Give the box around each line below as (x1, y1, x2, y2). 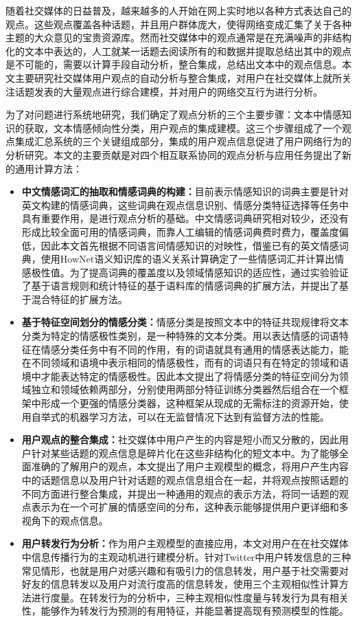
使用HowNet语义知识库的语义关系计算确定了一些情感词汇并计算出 (41, 252, 335, 266)
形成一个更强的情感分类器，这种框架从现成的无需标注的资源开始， (41, 396, 339, 410)
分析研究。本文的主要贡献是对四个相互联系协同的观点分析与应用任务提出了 (5, 147, 342, 162)
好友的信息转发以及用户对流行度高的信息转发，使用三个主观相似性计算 (21, 577, 339, 591)
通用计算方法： (14, 161, 82, 175)
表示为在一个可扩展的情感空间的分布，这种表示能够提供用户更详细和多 (31, 500, 349, 514)
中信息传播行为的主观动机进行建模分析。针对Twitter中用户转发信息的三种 (21, 549, 352, 564)
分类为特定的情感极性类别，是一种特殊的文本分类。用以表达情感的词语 (21, 329, 339, 343)
